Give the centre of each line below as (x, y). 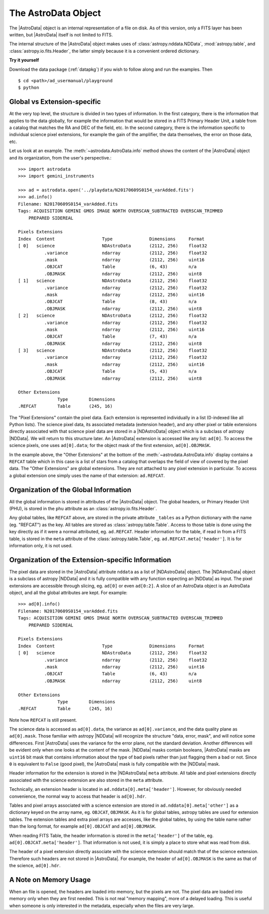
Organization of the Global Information (70, 490)
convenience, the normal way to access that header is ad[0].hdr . (78, 796)
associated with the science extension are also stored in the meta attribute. (86, 780)
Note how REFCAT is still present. (43, 720)
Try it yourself (24, 60)
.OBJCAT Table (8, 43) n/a (120, 302)
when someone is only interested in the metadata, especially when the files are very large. (102, 906)
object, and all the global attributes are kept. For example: (68, 593)
